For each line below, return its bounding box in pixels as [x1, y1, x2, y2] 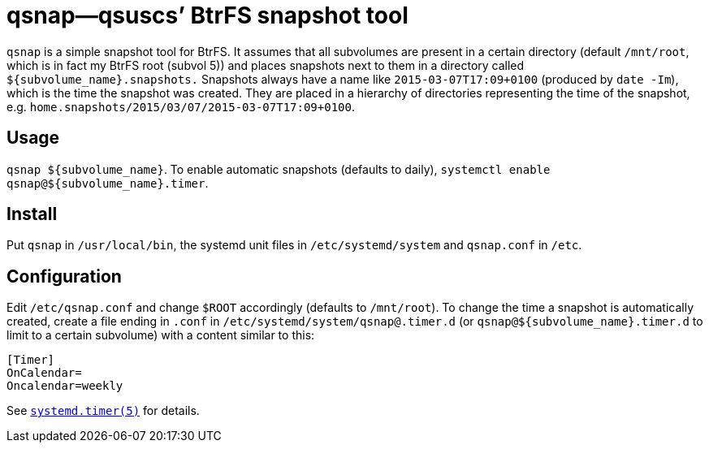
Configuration [6, 266, 122, 287]
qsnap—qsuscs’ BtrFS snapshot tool [6, 2, 409, 29]
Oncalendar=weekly [6, 379, 123, 393]
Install [6, 204, 58, 225]
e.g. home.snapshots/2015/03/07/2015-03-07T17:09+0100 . [6, 99, 355, 114]
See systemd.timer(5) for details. [6, 404, 200, 418]
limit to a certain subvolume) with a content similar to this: [6, 328, 315, 343]
